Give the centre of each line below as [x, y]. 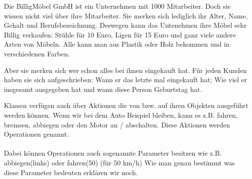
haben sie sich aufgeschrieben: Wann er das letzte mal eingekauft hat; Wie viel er [126, 80]
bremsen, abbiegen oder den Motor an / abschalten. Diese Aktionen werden [117, 124]
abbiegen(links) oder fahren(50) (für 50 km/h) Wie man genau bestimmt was [119, 162]
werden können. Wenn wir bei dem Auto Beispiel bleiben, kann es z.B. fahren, [121, 115]
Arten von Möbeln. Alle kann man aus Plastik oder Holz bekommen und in [117, 44]
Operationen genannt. [37, 134]
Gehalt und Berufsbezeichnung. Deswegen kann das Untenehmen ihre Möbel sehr [126, 25]
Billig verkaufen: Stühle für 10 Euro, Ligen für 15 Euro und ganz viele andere [120, 34]
